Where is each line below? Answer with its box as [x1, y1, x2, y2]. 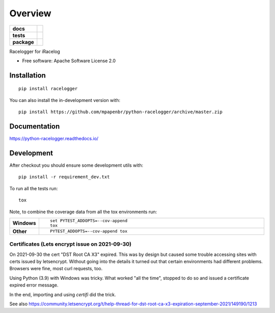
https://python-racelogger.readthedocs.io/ [9, 136, 99, 142]
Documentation [9, 122, 60, 131]
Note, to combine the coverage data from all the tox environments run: [9, 208, 157, 215]
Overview [9, 8, 51, 19]
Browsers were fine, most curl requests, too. [9, 266, 103, 272]
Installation [9, 71, 46, 80]
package [12, 38, 34, 45]
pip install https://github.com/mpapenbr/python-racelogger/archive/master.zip [18, 109, 223, 115]
